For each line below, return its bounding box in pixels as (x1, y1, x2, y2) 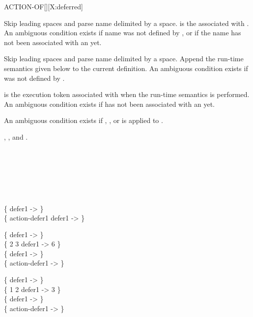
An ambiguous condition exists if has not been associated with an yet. (4, 98, 215, 109)
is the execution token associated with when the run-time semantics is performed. (4, 89, 250, 99)
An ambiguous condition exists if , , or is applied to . (4, 115, 163, 125)
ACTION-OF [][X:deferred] (4, 1, 83, 11)
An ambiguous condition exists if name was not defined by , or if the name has (4, 27, 241, 38)
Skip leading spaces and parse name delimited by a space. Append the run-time (4, 53, 244, 64)
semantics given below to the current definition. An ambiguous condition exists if (4, 63, 248, 73)
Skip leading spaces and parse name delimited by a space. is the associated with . (4, 18, 249, 28)
